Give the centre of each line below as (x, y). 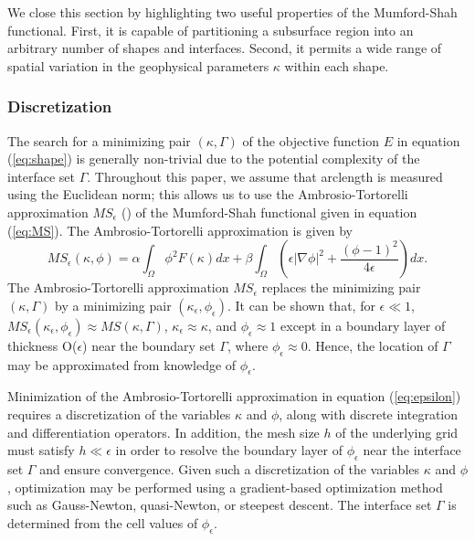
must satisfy (41, 450)
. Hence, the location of (373, 345)
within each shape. (337, 65)
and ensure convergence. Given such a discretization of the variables (229, 468)
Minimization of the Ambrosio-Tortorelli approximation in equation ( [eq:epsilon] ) (234, 396)
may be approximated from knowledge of (122, 364)
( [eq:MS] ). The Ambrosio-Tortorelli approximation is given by (180, 230)
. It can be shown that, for (301, 305)
